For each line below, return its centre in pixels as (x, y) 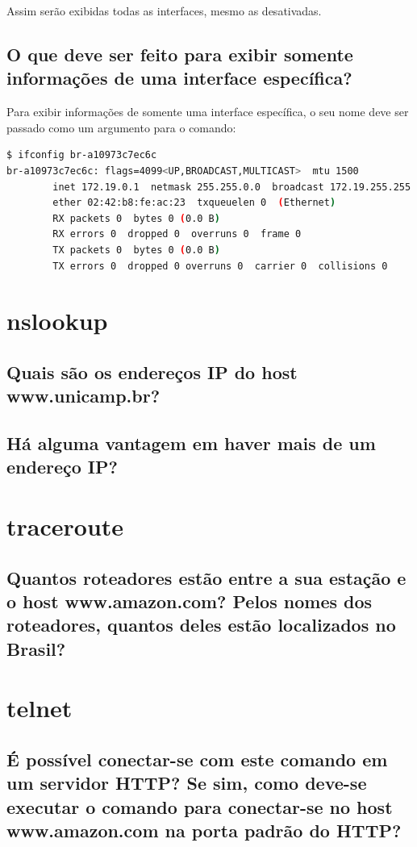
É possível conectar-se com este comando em (197, 759)
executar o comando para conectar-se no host (200, 806)
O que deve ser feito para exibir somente (180, 54)
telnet (40, 708)
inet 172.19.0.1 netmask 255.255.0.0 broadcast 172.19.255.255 (232, 187)
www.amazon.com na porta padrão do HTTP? (204, 830)
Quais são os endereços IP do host (152, 371)
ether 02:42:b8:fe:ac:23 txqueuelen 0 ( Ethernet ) (194, 203)
